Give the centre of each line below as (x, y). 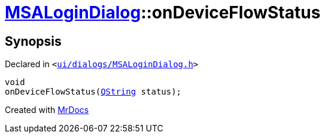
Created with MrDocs (47, 110)
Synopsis (33, 41)
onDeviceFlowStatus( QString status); (93, 92)
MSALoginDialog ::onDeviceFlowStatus (163, 12)
